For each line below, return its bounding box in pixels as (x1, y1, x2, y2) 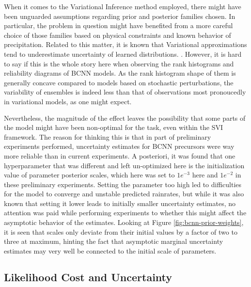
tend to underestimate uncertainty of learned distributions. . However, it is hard (4, 48, 242, 59)
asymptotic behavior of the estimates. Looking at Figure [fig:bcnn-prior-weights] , (4, 217, 244, 227)
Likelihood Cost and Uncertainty (4, 269, 173, 284)
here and (192, 170, 218, 180)
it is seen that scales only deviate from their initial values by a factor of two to (4, 226, 237, 237)
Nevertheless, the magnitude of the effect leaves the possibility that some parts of (4, 112, 246, 123)
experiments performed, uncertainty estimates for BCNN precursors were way (4, 141, 235, 151)
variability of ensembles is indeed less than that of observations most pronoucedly (4, 87, 246, 97)
